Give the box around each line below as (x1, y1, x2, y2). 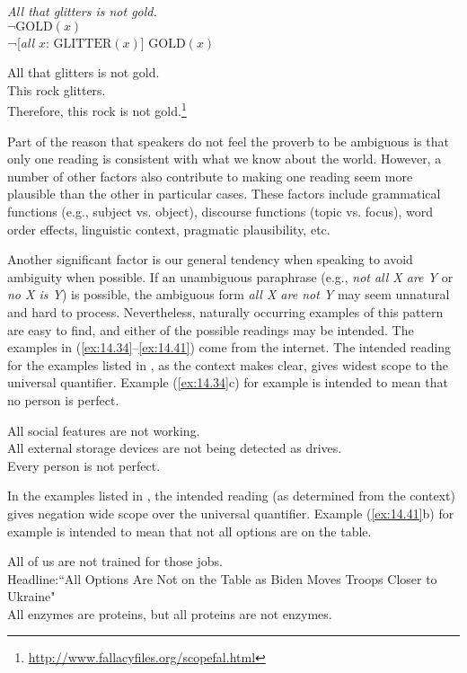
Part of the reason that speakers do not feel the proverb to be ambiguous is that (7, 131, 449, 150)
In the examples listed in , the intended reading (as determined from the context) (7, 486, 455, 505)
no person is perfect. (7, 390, 119, 409)
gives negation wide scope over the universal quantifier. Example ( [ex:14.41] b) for (7, 503, 454, 522)
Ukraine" (7, 587, 56, 606)
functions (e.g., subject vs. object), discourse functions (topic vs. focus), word (7, 202, 433, 220)
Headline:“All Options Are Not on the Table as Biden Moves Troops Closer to (7, 569, 437, 588)
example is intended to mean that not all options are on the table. (7, 521, 372, 540)
